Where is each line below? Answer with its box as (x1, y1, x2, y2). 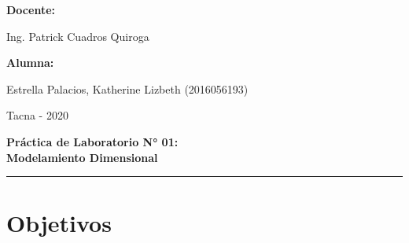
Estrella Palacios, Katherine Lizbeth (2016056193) (6, 80, 249, 97)
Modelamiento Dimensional (6, 149, 158, 165)
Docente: (6, 2, 55, 17)
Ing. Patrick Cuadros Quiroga (6, 28, 149, 44)
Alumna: (6, 54, 54, 71)
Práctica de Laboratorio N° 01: (6, 133, 179, 149)
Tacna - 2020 (6, 107, 68, 123)
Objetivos (6, 207, 112, 239)
